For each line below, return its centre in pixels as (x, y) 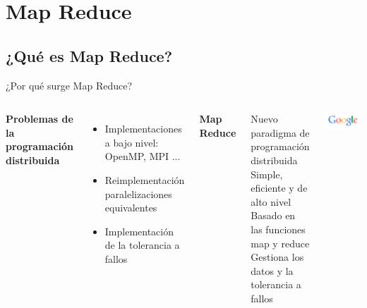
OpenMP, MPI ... (143, 156)
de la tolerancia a (142, 245)
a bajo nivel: (132, 142)
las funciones (278, 229)
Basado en (273, 215)
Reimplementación (145, 179)
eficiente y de (279, 188)
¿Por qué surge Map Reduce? (69, 85)
